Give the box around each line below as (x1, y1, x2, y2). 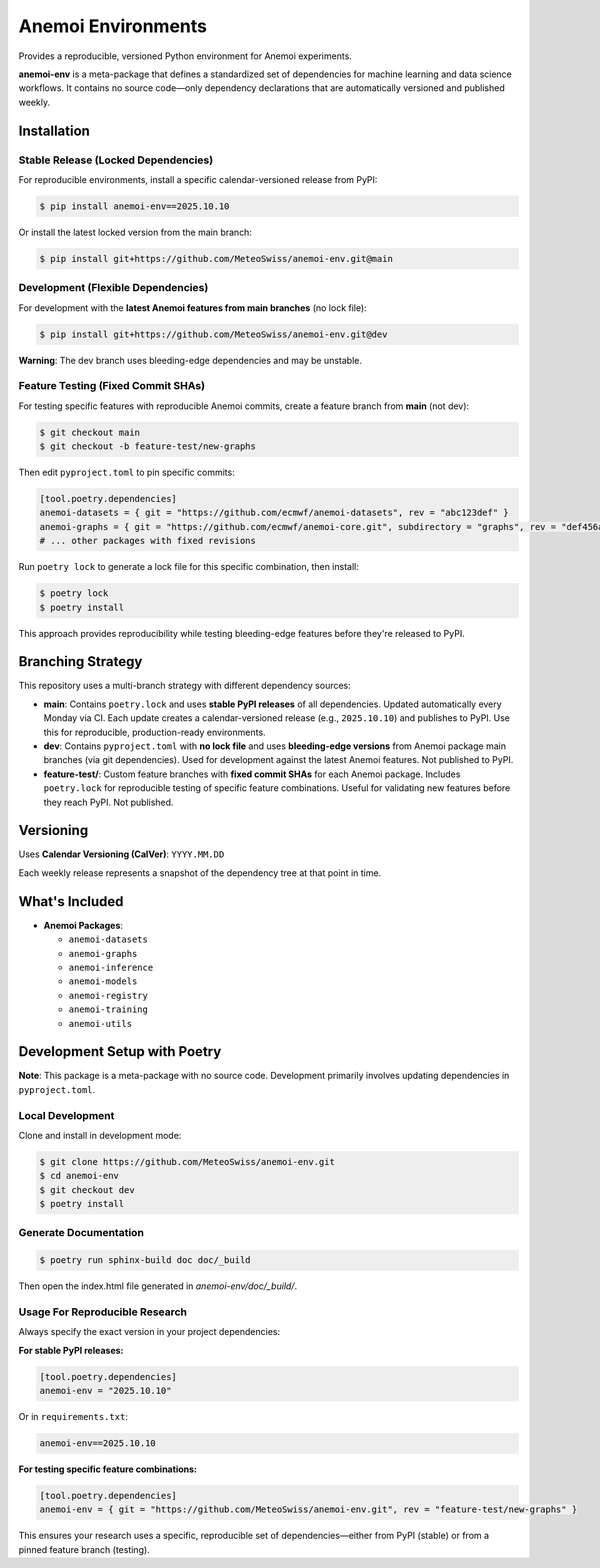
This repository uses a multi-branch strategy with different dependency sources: (18, 680, 352, 692)
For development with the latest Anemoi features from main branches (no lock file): (18, 301, 367, 314)
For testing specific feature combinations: (18, 1463, 197, 1475)
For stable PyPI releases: (18, 1344, 124, 1356)
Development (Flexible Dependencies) (18, 281, 209, 295)
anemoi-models (68, 976, 138, 987)
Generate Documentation (18, 1226, 145, 1240)
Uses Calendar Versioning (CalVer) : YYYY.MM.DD (18, 848, 225, 860)
